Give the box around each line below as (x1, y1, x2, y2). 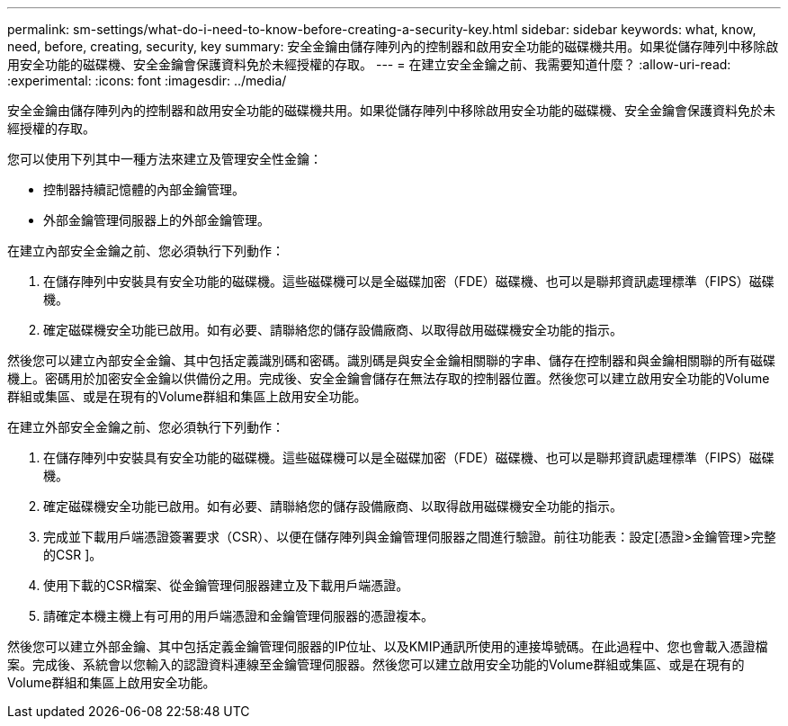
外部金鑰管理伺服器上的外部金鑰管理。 (43, 212, 270, 228)
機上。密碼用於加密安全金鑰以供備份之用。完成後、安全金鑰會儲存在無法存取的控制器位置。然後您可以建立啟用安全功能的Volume (7, 371, 770, 386)
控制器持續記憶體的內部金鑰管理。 (43, 182, 245, 197)
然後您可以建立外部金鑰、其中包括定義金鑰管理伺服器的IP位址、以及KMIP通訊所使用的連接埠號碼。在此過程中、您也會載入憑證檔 (7, 639, 768, 654)
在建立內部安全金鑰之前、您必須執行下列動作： (7, 243, 284, 258)
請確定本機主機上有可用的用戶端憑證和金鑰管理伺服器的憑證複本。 (43, 608, 434, 623)
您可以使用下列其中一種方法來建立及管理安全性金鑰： (7, 151, 322, 166)
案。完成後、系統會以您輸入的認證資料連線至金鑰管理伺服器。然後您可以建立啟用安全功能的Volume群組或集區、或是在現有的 (7, 657, 745, 672)
